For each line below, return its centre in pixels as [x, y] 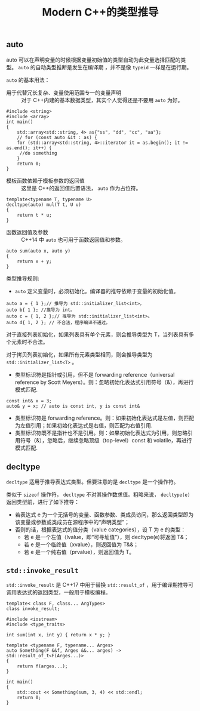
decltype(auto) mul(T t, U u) [44, 204]
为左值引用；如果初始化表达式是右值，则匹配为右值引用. [84, 425]
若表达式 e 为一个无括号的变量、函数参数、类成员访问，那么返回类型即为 [104, 515]
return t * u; [34, 215]
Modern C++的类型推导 [100, 12]
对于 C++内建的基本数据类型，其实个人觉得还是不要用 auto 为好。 [102, 100]
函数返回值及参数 [27, 232]
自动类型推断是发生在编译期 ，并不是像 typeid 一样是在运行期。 [114, 67]
